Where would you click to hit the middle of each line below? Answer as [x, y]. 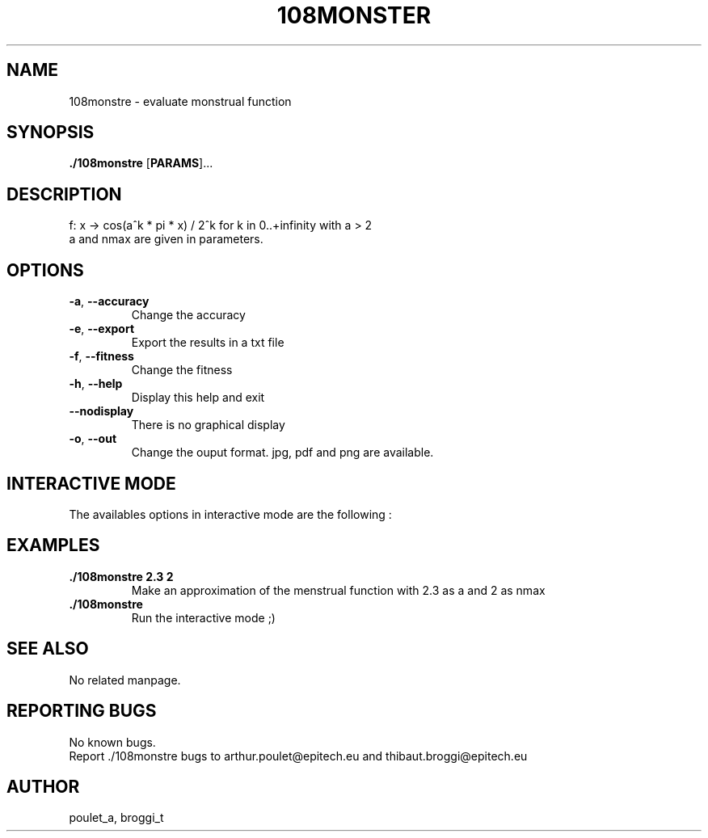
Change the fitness [182, 370]
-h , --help [96, 384]
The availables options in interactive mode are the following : [230, 514]
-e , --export [102, 329]
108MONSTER [354, 15]
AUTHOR [43, 786]
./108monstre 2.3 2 [121, 576]
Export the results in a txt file [208, 343]
